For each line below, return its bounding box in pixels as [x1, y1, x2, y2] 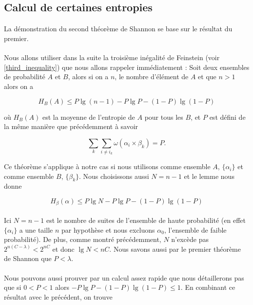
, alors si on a [68, 71, 109, 82]
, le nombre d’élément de [115, 71, 189, 82]
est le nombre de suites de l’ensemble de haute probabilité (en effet [46, 215, 246, 225]
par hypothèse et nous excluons [61, 224, 155, 235]
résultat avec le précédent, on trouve [4, 291, 113, 302]
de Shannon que [4, 253, 52, 263]
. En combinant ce [180, 282, 235, 292]
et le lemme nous [184, 171, 234, 181]
